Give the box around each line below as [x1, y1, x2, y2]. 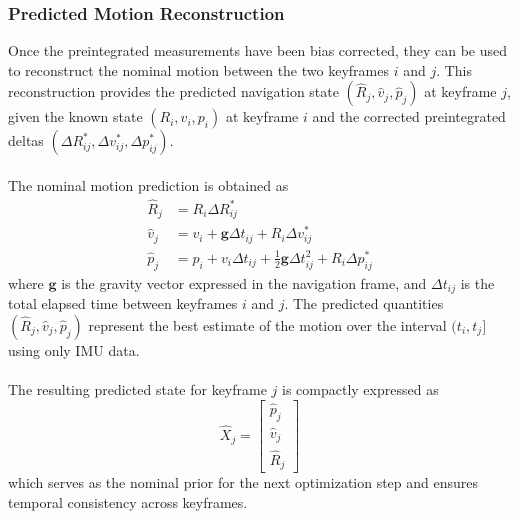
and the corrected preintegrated [312, 106, 506, 127]
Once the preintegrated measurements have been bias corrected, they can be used [8, 40, 507, 61]
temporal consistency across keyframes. [8, 491, 248, 512]
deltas [8, 130, 44, 151]
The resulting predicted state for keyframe [8, 379, 267, 399]
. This [436, 59, 473, 80]
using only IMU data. [8, 339, 140, 360]
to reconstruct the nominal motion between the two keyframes [8, 59, 389, 80]
